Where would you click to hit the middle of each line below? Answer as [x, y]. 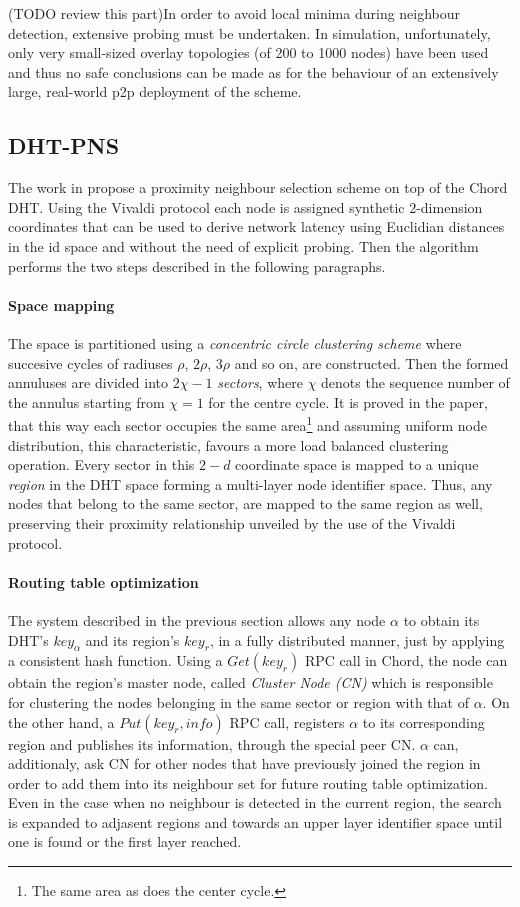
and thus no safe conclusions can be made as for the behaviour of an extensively [253, 71]
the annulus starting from [86, 401]
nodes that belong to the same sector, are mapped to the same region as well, [245, 503]
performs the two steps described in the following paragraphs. [197, 265]
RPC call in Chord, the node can [406, 660]
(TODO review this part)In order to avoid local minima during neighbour [234, 13]
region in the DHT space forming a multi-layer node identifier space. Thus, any [250, 483]
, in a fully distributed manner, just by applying [357, 639]
